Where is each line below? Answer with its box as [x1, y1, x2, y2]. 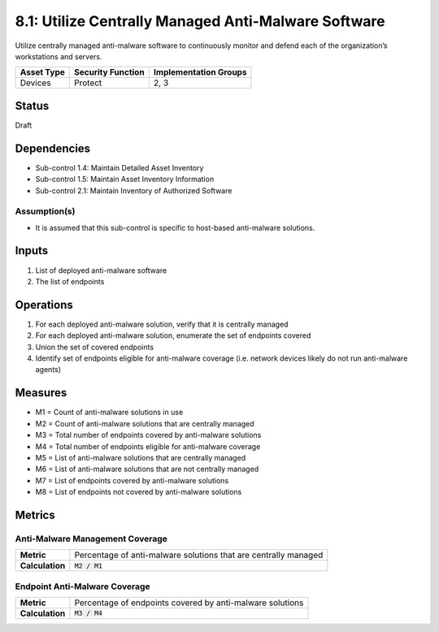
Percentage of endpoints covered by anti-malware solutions [74, 597, 304, 608]
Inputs [15, 244, 49, 258]
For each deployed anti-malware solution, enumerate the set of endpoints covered [35, 331, 311, 340]
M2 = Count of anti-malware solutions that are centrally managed [35, 418, 255, 428]
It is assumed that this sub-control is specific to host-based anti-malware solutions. [35, 223, 315, 232]
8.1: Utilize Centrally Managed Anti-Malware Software [15, 12, 385, 30]
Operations [15, 297, 73, 312]
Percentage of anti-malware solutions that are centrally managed [74, 549, 324, 561]
